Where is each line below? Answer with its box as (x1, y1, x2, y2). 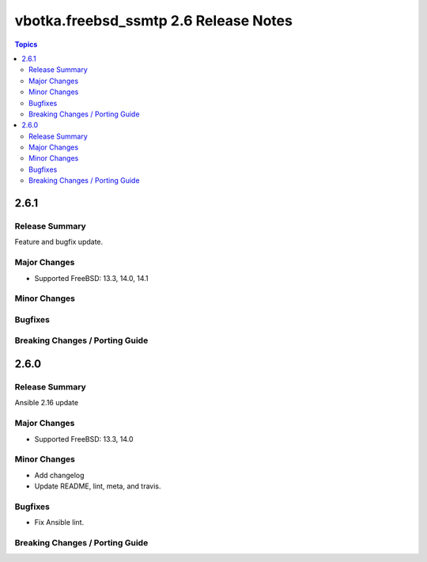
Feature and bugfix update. (14, 237, 104, 247)
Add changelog (34, 470, 85, 480)
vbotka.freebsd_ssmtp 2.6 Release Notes (14, 12, 293, 29)
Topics (14, 40, 38, 49)
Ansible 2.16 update (14, 398, 79, 408)
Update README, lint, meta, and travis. (34, 481, 161, 491)
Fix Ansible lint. (34, 518, 85, 527)
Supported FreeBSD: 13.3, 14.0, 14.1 (34, 273, 149, 283)
